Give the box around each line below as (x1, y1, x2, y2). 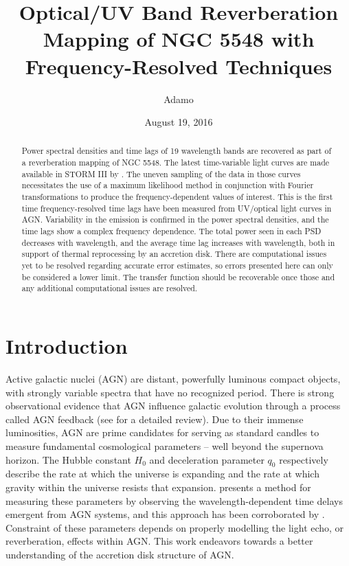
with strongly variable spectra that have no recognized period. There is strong (5, 385, 335, 399)
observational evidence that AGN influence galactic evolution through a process (5, 398, 341, 413)
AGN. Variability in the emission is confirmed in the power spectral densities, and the (21, 214, 329, 225)
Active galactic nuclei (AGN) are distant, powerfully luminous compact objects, (5, 371, 341, 385)
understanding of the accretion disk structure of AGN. (5, 547, 234, 561)
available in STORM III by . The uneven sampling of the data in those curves (21, 168, 301, 179)
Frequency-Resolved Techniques (25, 52, 333, 80)
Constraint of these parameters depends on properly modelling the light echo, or (5, 520, 344, 534)
